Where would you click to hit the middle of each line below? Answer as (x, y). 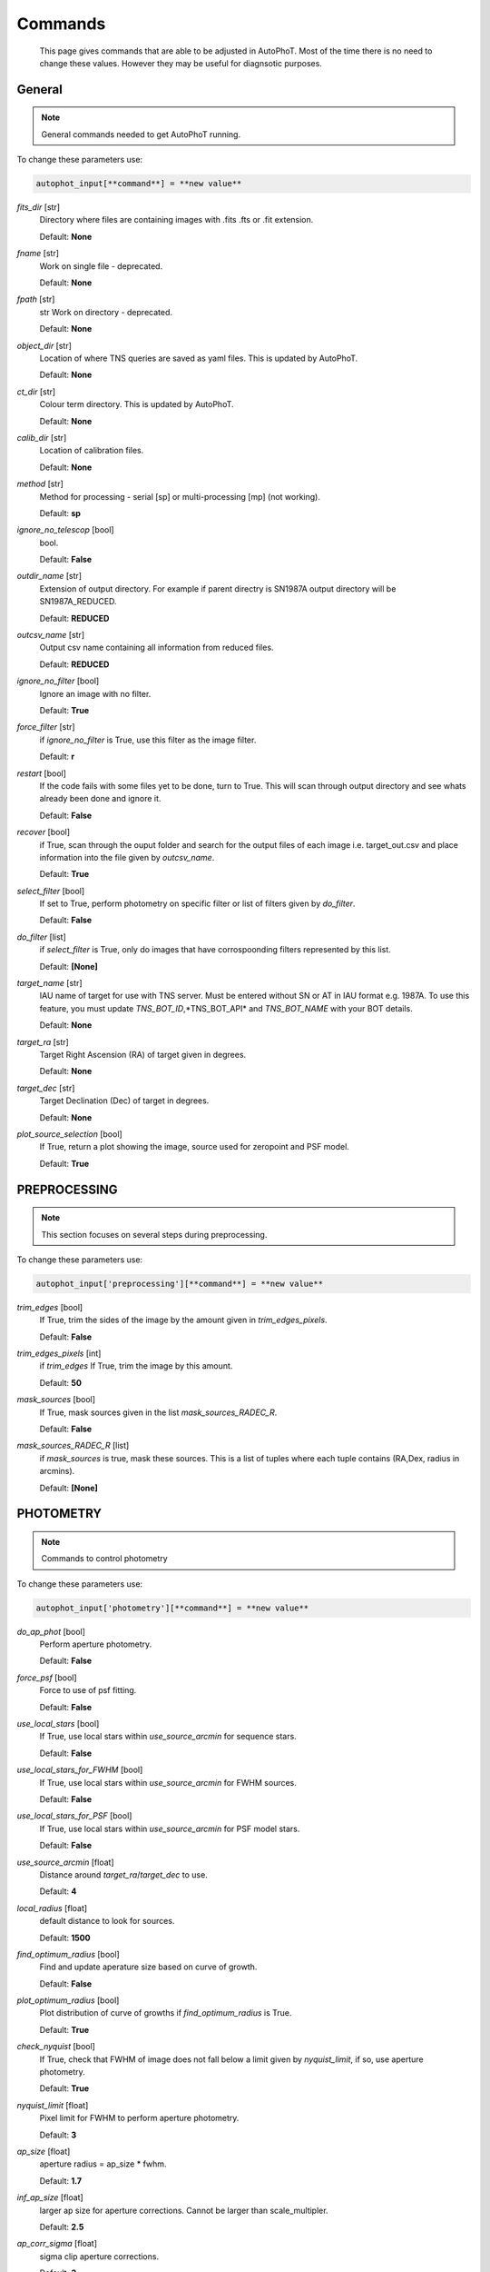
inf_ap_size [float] (50, 2197)
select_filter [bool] (51, 891)
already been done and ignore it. (100, 799)
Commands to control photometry (104, 1559)
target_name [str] (49, 983)
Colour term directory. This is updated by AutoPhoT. (137, 404)
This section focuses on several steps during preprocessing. (154, 1234)
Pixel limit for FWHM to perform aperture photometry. (139, 2118)
